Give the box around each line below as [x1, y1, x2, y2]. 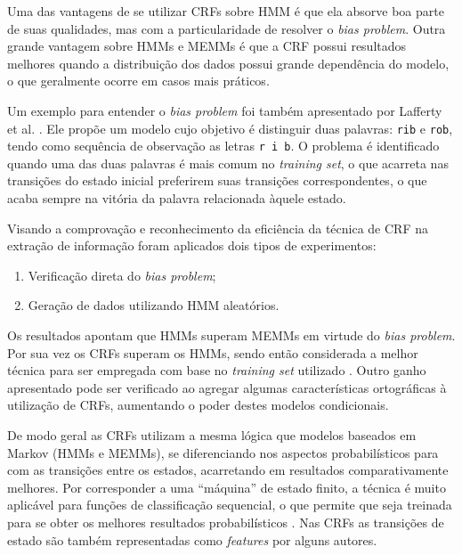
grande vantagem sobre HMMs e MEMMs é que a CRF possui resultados [7, 37, 407, 55]
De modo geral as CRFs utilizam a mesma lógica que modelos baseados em [7, 426, 417, 444]
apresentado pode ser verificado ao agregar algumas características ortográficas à [7, 378, 447, 396]
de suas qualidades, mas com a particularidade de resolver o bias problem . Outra [7, 19, 446, 37]
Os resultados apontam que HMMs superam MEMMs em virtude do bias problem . [7, 326, 456, 345]
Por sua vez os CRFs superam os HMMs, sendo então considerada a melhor [7, 343, 418, 362]
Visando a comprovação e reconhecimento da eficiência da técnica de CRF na [7, 218, 428, 237]
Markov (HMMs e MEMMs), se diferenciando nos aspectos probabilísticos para [7, 443, 439, 461]
